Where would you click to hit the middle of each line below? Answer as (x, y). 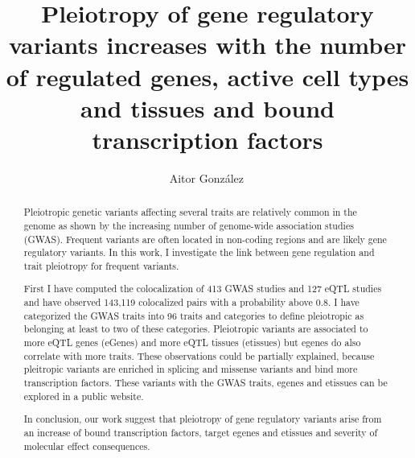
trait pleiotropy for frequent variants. (101, 265)
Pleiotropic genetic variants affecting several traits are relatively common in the (190, 212)
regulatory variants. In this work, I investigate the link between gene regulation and (199, 252)
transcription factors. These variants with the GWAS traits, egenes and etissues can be (205, 383)
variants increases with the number (207, 45)
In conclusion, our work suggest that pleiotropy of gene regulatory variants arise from (203, 419)
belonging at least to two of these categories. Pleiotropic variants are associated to (196, 329)
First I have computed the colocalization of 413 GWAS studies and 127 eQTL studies (203, 289)
